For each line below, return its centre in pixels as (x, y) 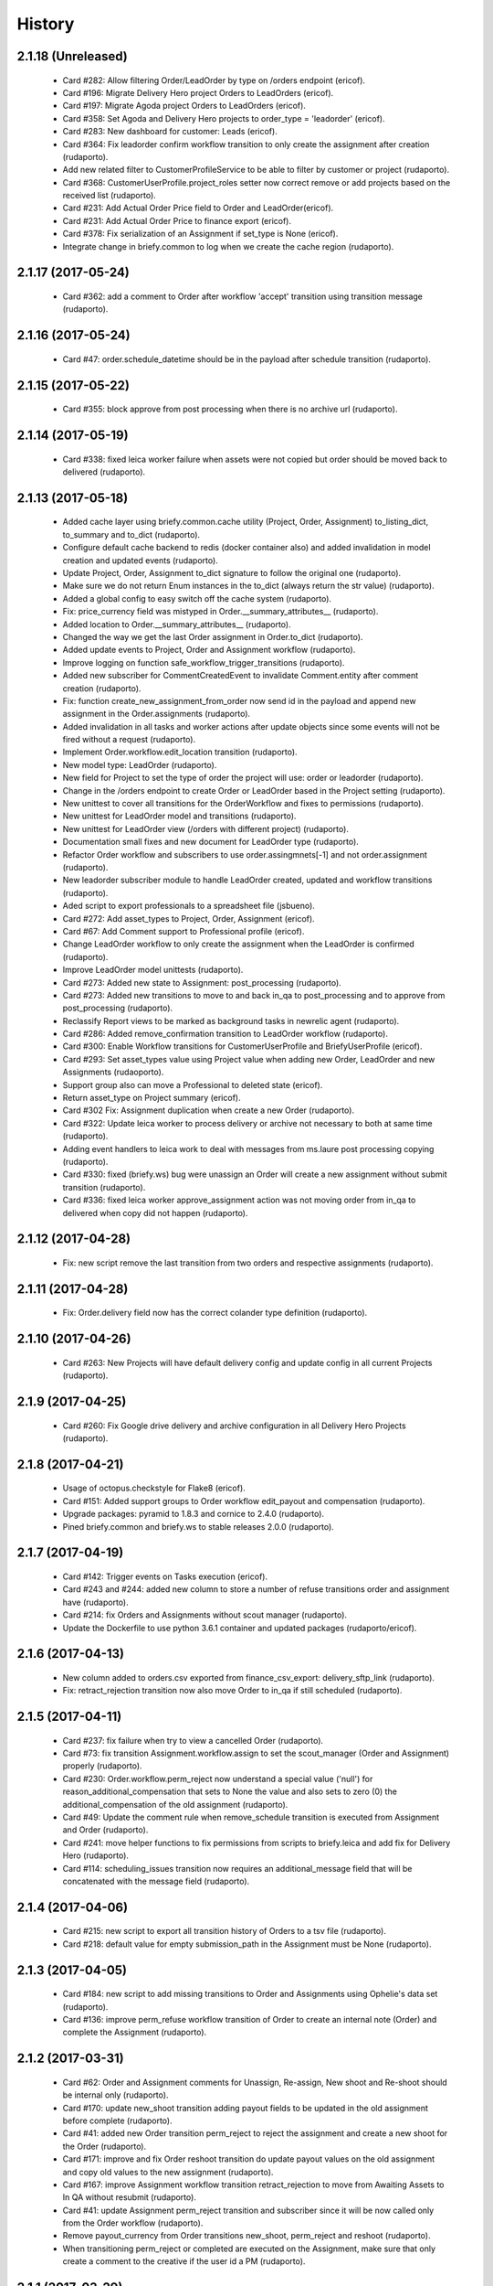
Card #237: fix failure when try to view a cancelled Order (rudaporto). (193, 1740)
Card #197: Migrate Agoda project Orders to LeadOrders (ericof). (184, 106)
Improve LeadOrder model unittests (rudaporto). (153, 970)
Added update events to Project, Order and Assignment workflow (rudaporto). (209, 650)
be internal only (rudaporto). (115, 2095)
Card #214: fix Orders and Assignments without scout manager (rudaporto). (205, 1615)
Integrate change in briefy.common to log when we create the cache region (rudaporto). (228, 246)
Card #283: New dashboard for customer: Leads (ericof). (170, 132)
